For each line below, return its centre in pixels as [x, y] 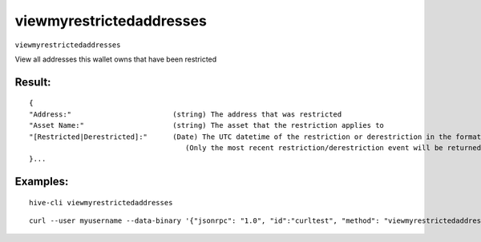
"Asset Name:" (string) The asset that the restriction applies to [207, 125]
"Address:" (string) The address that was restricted [186, 114]
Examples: [42, 182]
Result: [33, 82]
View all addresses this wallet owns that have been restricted [116, 59]
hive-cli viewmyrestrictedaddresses [101, 202]
